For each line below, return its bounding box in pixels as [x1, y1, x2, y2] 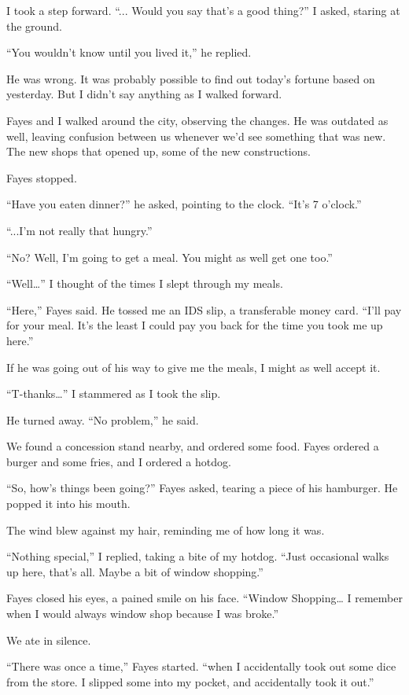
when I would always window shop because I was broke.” [6, 605, 279, 622]
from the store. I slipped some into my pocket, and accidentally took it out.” [6, 673, 374, 689]
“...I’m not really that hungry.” [6, 222, 153, 238]
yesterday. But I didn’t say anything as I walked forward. [6, 86, 282, 102]
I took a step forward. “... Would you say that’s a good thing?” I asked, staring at [6, 2, 400, 18]
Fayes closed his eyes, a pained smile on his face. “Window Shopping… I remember [6, 590, 403, 606]
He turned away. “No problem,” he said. [6, 411, 199, 428]
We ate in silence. [6, 631, 91, 648]
